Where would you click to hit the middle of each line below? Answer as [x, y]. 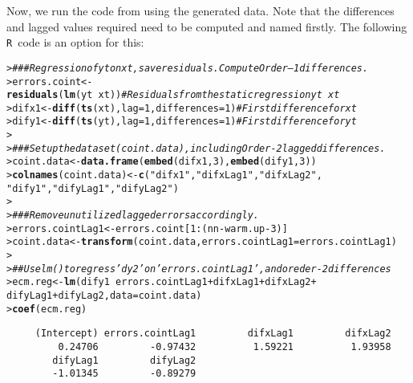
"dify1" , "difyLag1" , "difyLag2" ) [93, 188]
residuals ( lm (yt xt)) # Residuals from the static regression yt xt [173, 95]
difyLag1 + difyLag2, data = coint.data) [104, 295]
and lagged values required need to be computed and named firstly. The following [207, 26]
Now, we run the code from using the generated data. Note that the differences [200, 10]
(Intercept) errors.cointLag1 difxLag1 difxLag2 [213, 334]
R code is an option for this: [75, 42]
